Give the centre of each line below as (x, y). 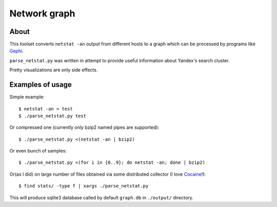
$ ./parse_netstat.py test (53, 116)
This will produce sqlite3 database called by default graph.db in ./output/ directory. (101, 197)
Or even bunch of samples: (38, 151)
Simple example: (27, 97)
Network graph (42, 13)
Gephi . (16, 51)
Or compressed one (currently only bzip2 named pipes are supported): (84, 127)
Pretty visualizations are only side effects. (54, 70)
